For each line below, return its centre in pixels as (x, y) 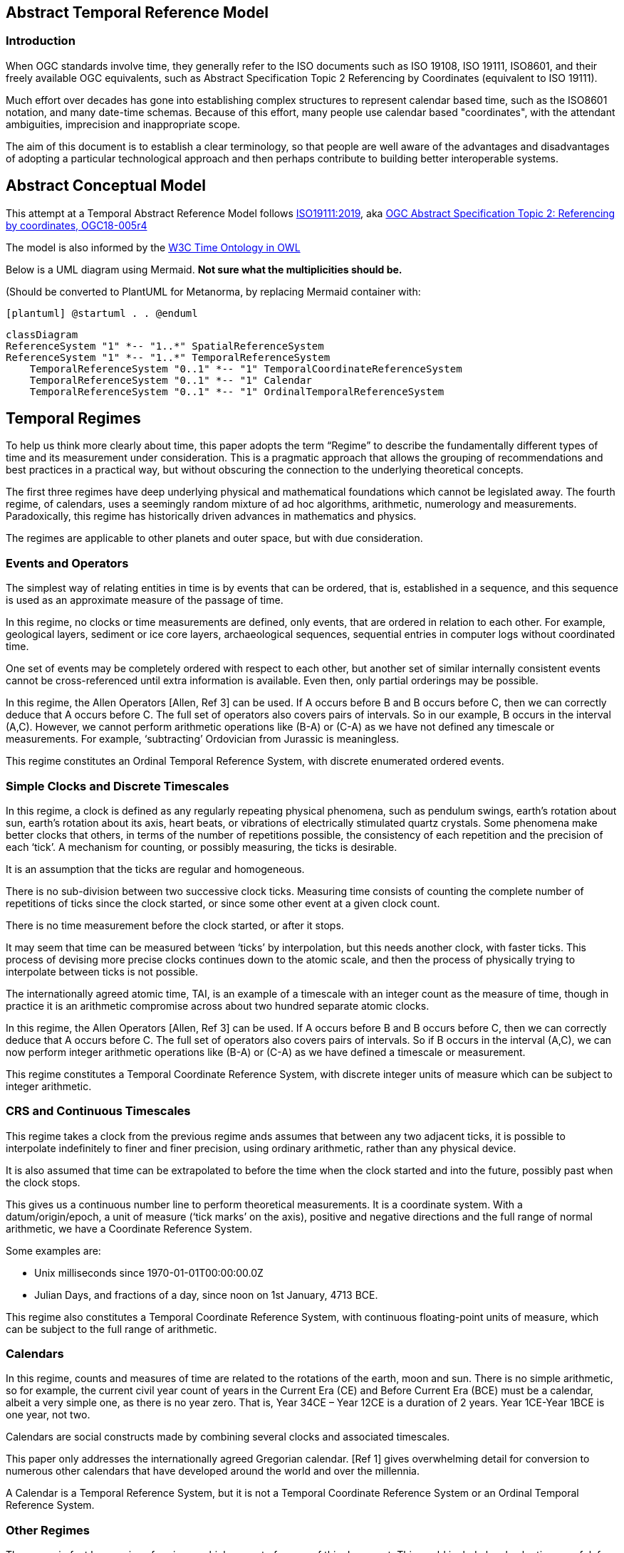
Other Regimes (48, 1530)
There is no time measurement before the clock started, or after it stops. (175, 925)
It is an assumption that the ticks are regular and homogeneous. (155, 869)
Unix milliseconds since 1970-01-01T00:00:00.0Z (149, 1272)
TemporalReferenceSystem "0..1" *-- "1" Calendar (171, 380)
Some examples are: (53, 1250)
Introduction (41, 41)
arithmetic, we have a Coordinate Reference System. (129, 1228)
